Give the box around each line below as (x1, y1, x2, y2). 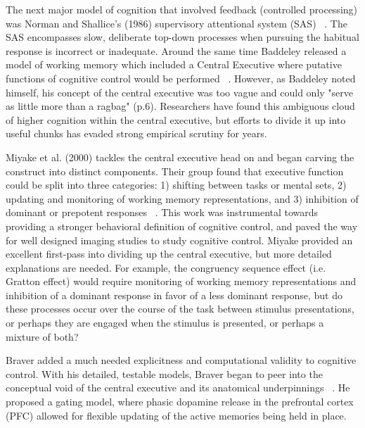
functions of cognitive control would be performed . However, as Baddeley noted (6, 70, 356, 85)
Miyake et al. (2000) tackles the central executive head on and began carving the (6, 149, 354, 164)
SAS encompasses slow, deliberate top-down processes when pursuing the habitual (6, 30, 359, 44)
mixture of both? (6, 329, 79, 344)
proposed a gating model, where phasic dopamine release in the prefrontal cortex (6, 394, 354, 409)
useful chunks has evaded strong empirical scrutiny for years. (6, 126, 267, 141)
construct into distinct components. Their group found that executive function (6, 163, 344, 178)
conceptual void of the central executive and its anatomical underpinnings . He (6, 380, 350, 395)
